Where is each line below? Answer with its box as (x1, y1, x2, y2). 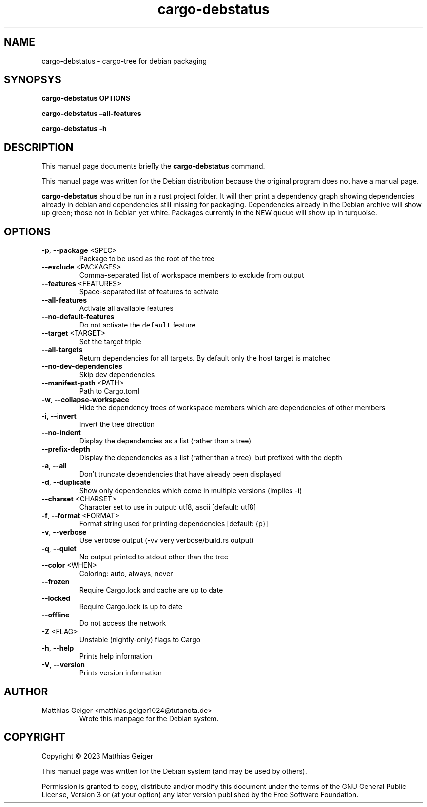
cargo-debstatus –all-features (41, 109, 141, 118)
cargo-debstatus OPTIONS (41, 94, 131, 103)
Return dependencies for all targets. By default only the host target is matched (79, 354, 331, 363)
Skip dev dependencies (79, 370, 155, 379)
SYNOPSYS (4, 74, 61, 86)
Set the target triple (79, 337, 141, 346)
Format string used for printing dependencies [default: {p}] (79, 519, 268, 528)
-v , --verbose (41, 528, 87, 537)
